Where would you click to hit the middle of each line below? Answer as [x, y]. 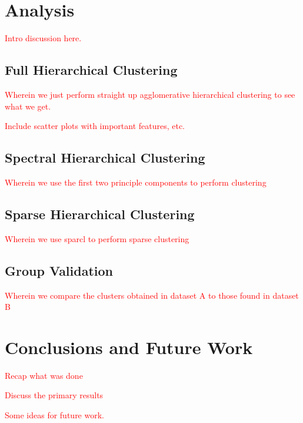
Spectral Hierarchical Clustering [105, 158]
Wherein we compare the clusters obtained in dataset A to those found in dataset [152, 295]
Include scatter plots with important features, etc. [95, 126]
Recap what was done [44, 375]
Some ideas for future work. [54, 415]
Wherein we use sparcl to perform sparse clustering [97, 238]
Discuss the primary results [54, 395]
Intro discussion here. [43, 38]
